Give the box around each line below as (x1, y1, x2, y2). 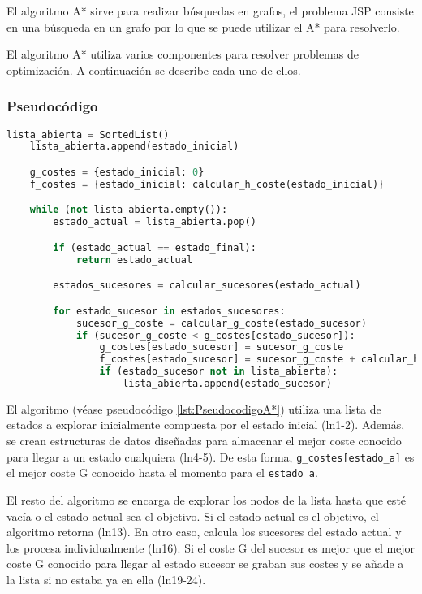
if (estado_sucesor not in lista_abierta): (99, 366, 338, 378)
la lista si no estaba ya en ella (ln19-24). (6, 570, 206, 587)
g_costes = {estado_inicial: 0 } (29, 167, 205, 178)
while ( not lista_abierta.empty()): (29, 204, 228, 216)
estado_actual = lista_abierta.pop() (53, 216, 256, 228)
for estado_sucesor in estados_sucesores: (53, 305, 286, 317)
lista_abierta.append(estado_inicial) (29, 141, 239, 153)
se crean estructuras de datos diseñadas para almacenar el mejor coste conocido (6, 432, 402, 449)
